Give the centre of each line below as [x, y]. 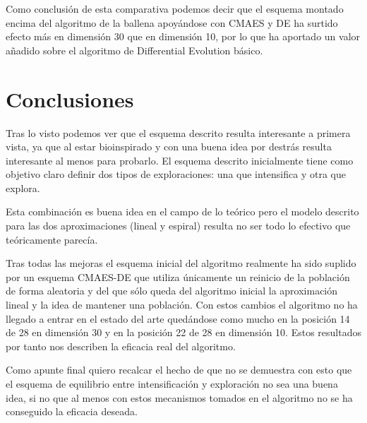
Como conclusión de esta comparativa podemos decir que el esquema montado [175, 8]
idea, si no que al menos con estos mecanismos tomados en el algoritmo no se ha [179, 397]
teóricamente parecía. [52, 239]
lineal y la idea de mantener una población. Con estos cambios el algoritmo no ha [182, 305]
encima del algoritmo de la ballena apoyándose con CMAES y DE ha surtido [172, 22]
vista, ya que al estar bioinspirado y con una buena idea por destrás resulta [169, 147]
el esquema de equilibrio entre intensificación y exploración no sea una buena [172, 383]
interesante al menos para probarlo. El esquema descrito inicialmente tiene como [180, 160]
